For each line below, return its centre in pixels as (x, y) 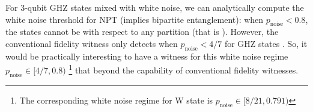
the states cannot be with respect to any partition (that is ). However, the (142, 32)
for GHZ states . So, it (266, 43)
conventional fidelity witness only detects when (92, 43)
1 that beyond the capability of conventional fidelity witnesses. (184, 69)
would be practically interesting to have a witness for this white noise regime (147, 56)
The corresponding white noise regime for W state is (116, 100)
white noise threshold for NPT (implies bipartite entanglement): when (135, 19)
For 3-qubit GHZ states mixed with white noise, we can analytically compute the (155, 7)
